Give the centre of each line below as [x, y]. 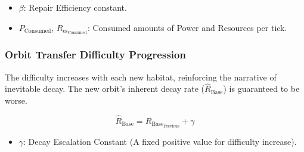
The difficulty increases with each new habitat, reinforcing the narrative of [141, 77]
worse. [16, 100]
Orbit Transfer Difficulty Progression [95, 55]
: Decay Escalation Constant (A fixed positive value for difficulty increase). [160, 141]
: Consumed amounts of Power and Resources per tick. [187, 27]
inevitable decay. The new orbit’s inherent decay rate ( [105, 89]
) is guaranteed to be [261, 89]
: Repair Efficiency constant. [75, 7]
